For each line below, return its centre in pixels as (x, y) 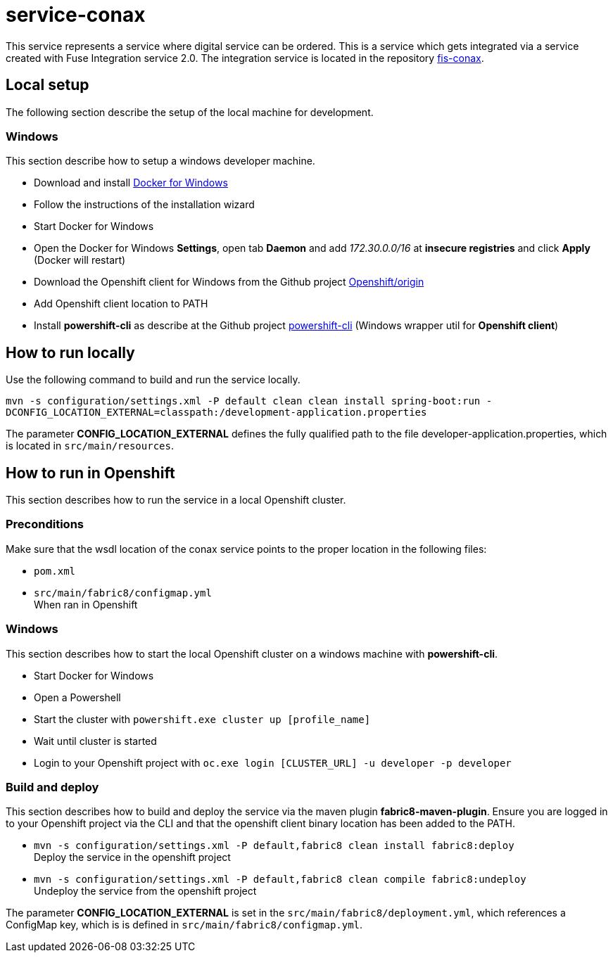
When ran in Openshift (86, 604)
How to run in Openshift (90, 473)
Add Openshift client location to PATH (121, 304)
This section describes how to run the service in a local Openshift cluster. (176, 500)
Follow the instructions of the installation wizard (144, 205)
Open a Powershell (77, 697)
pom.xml (55, 571)
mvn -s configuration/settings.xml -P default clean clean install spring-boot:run (243, 401)
